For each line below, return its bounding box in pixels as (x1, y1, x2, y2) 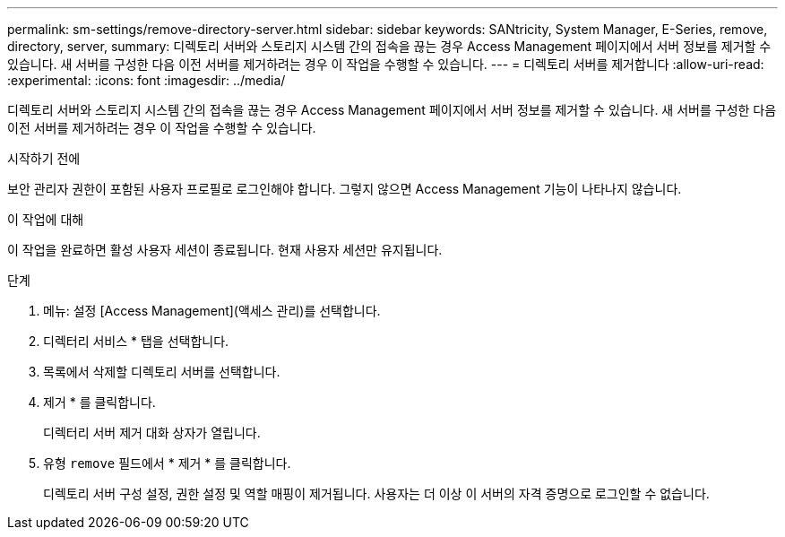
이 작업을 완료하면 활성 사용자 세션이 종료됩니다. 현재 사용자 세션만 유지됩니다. (7, 242, 443, 257)
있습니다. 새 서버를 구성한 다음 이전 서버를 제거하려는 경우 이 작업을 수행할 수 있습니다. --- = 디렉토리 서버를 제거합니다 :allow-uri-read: (7, 56, 764, 72)
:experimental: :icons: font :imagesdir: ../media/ (7, 73, 286, 88)
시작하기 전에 (7, 151, 81, 166)
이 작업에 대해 (7, 212, 84, 227)
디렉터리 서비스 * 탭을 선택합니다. (43, 333, 229, 349)
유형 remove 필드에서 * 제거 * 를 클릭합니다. (43, 455, 291, 471)
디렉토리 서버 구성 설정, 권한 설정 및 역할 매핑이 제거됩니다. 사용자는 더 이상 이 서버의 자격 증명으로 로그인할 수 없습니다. (43, 486, 710, 501)
